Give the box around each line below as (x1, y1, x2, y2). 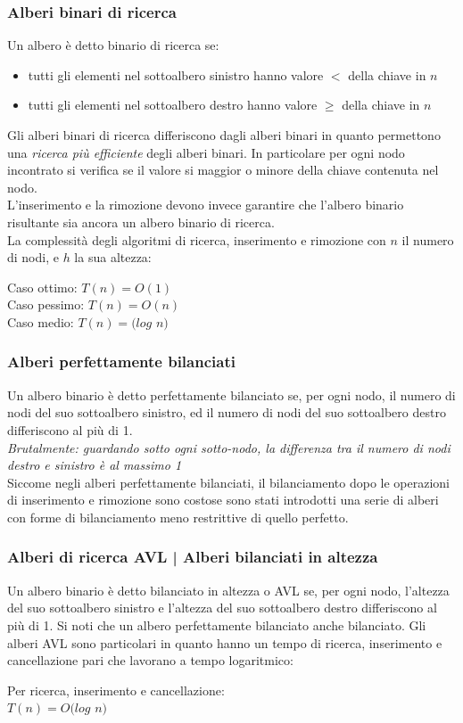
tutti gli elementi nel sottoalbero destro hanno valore (28, 95, 318, 114)
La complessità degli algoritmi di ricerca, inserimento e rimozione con (7, 230, 386, 249)
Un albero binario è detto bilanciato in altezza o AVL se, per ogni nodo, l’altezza (7, 580, 450, 599)
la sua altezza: (74, 248, 152, 267)
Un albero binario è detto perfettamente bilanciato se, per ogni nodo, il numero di (7, 385, 456, 404)
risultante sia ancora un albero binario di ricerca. (7, 212, 275, 231)
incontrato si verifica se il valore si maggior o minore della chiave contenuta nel (7, 160, 439, 179)
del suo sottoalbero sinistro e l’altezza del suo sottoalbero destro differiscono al (7, 598, 437, 617)
